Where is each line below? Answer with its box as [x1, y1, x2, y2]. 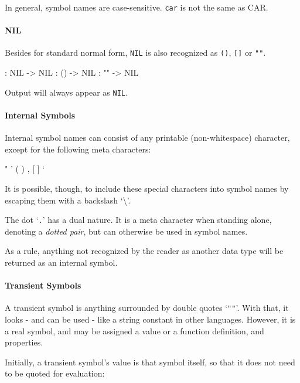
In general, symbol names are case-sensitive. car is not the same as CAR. [5, 1, 268, 13]
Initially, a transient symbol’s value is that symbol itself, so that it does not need [5, 355, 295, 368]
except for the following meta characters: [5, 143, 151, 155]
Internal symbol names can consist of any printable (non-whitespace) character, [5, 131, 290, 144]
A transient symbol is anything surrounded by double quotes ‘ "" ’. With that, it [5, 301, 289, 314]
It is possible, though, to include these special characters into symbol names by [5, 182, 289, 194]
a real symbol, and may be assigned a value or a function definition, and [5, 324, 264, 337]
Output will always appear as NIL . [5, 86, 128, 98]
